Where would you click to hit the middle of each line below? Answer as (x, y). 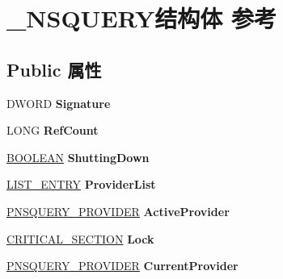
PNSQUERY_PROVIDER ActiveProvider (118, 211)
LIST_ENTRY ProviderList (81, 184)
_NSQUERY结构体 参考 (142, 18)
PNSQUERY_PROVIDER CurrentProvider (122, 266)
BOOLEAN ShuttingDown (78, 157)
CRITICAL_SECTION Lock (80, 238)
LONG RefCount (53, 130)
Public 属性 (54, 69)
